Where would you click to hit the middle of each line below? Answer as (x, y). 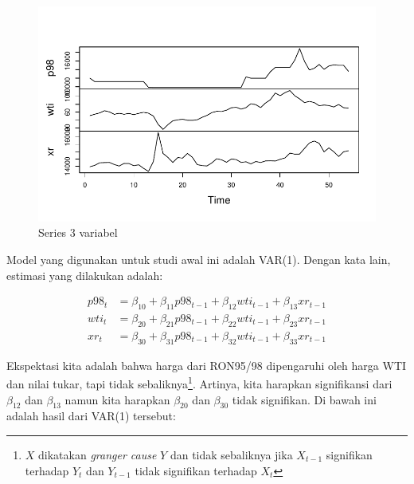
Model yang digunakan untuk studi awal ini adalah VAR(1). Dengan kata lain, (199, 259)
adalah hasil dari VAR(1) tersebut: (91, 416)
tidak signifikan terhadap (196, 470)
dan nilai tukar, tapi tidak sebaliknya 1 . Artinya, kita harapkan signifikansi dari (199, 382)
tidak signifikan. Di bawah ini (304, 399)
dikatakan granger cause (98, 454)
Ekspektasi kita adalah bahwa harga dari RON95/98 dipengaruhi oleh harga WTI (207, 365)
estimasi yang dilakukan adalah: (85, 275)
